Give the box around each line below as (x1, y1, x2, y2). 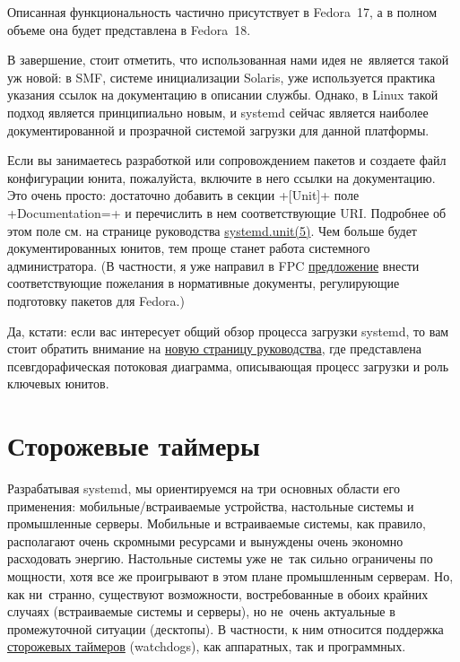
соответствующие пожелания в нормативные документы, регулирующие (7, 274, 400, 292)
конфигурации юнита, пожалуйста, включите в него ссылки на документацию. (7, 168, 436, 187)
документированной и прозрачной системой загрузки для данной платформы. (7, 120, 430, 139)
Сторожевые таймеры (7, 427, 260, 464)
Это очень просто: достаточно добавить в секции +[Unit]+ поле (7, 186, 360, 205)
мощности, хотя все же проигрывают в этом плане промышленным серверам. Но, (7, 566, 454, 585)
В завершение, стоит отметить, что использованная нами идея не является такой (7, 50, 449, 69)
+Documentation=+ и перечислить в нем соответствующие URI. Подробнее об (7, 203, 447, 222)
